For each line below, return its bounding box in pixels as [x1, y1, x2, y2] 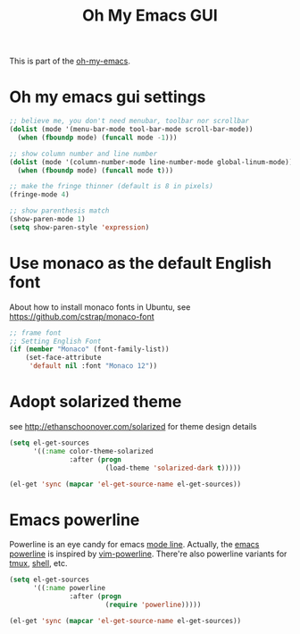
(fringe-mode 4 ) [9, 190, 70, 199]
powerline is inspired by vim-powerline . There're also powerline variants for [9, 548, 287, 559]
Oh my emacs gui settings [9, 87, 206, 107]
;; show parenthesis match [9, 206, 110, 215]
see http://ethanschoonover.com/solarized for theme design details [9, 421, 257, 431]
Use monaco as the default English [9, 253, 272, 273]
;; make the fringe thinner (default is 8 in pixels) [9, 182, 214, 191]
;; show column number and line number [9, 149, 158, 158]
